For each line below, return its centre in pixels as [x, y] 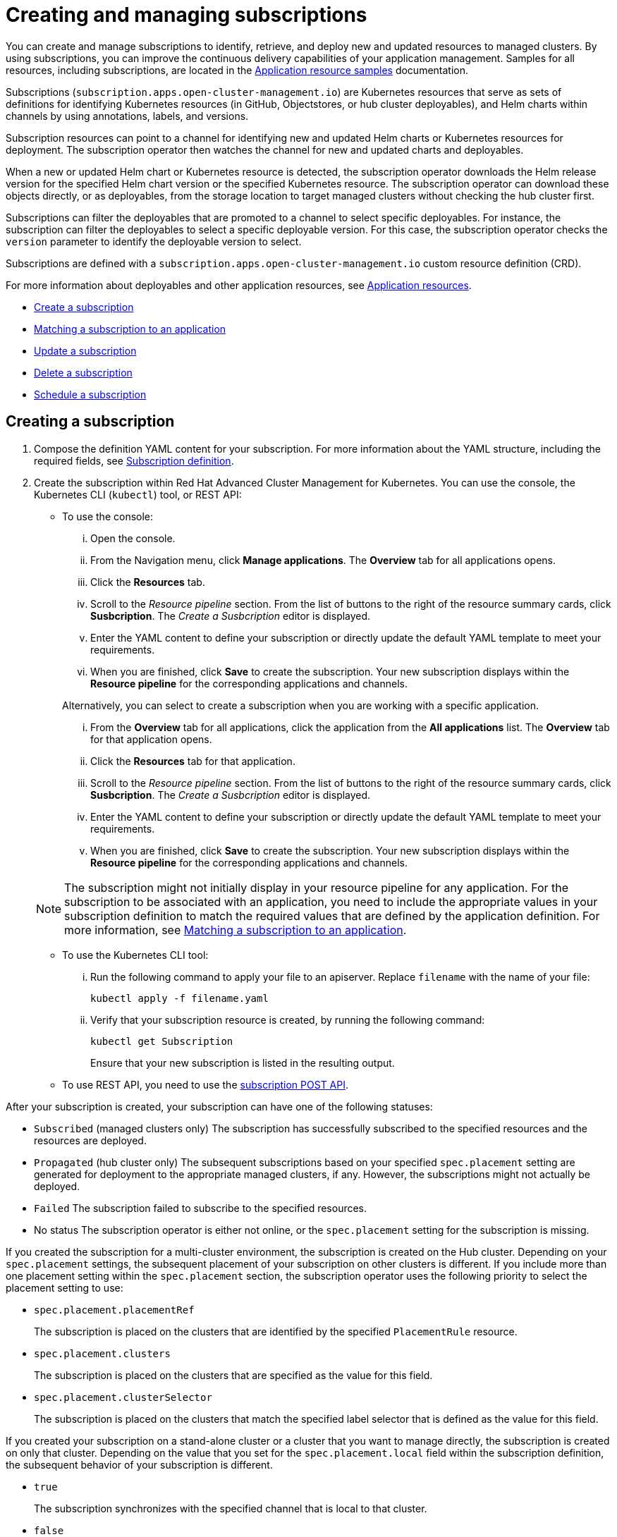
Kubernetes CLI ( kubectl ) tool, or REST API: [138, 494]
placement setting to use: [65, 1287]
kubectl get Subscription [162, 1041]
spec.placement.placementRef [114, 1310]
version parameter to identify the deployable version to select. [154, 241]
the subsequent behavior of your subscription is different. [139, 1464]
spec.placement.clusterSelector [123, 1397]
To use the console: [108, 516]
